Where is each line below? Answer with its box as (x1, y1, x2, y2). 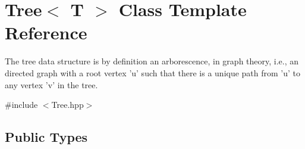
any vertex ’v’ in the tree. (5, 78, 98, 91)
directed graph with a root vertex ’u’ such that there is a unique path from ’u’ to (5, 66, 301, 79)
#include (5, 98, 38, 111)
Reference (5, 20, 87, 45)
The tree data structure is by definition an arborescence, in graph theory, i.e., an (5, 55, 299, 67)
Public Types (5, 128, 88, 146)
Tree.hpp (51, 98, 84, 111)
